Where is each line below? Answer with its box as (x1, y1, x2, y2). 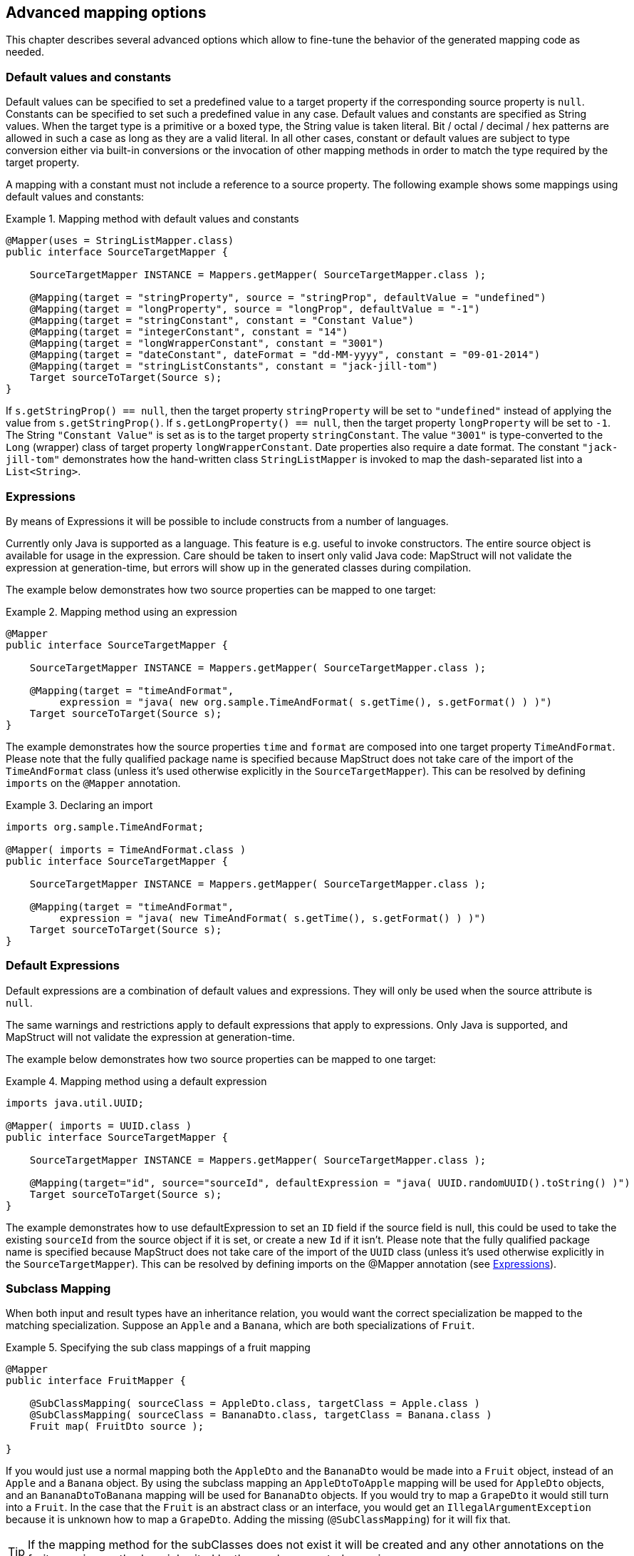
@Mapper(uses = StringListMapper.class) (6, 235, 234, 247)
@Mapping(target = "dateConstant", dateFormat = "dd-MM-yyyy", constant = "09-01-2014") (29, 349, 541, 361)
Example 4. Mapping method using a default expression (6, 1074, 267, 1087)
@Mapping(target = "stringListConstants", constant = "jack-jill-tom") (29, 360, 438, 372)
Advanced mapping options (6, 4, 207, 21)
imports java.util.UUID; (6, 1097, 144, 1109)
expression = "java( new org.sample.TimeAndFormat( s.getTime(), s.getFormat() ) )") (59, 696, 553, 708)
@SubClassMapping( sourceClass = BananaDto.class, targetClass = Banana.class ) (29, 1409, 492, 1421)
